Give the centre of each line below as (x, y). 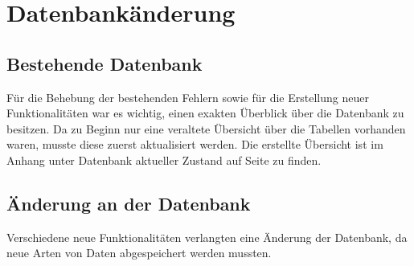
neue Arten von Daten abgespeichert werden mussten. (139, 253)
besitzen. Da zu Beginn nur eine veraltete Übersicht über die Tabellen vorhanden (206, 128)
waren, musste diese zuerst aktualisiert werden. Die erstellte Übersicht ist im (195, 144)
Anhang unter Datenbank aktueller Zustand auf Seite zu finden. (164, 160)
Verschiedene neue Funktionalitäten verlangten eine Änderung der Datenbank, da (207, 237)
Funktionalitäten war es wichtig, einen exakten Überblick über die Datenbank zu (205, 113)
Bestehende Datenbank (105, 63)
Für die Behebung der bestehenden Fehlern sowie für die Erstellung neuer (188, 97)
